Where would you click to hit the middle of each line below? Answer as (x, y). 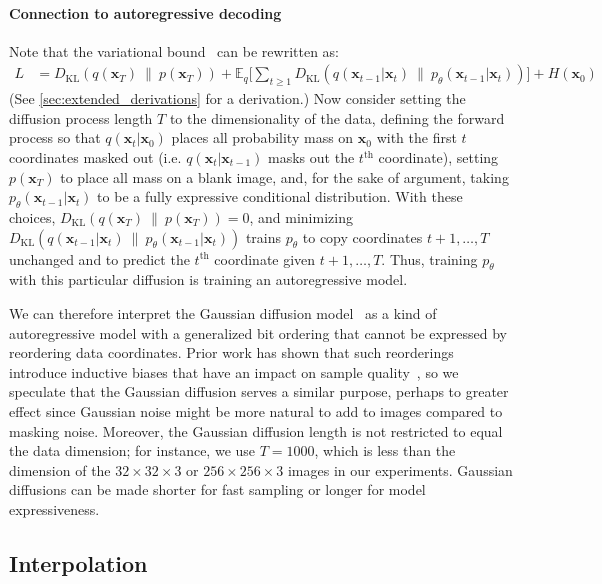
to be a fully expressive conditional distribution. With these (280, 196)
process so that (55, 137)
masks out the (311, 157)
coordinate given (265, 258)
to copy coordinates (362, 236)
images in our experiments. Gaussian (400, 469)
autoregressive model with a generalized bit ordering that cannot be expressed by (258, 332)
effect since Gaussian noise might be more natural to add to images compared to (256, 410)
